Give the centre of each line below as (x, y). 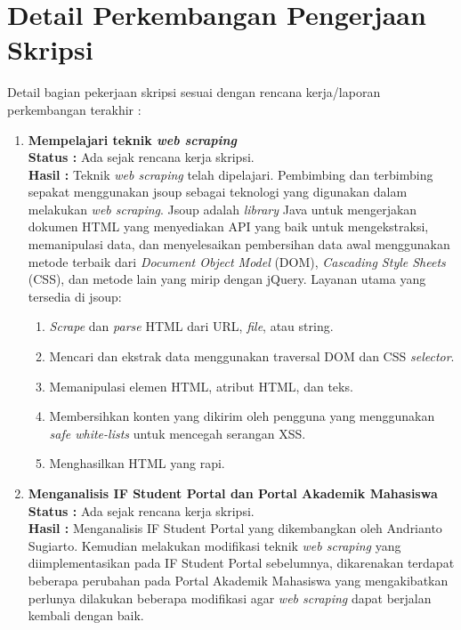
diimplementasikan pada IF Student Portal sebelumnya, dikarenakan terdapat (241, 563)
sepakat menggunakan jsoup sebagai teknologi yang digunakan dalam (218, 192)
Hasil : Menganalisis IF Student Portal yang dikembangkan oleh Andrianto (235, 528)
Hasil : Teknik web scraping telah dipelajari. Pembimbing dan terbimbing (230, 174)
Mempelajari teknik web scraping (132, 139)
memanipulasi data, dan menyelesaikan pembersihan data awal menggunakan (239, 244)
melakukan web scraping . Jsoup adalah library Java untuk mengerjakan (222, 209)
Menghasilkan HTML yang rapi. (137, 463)
